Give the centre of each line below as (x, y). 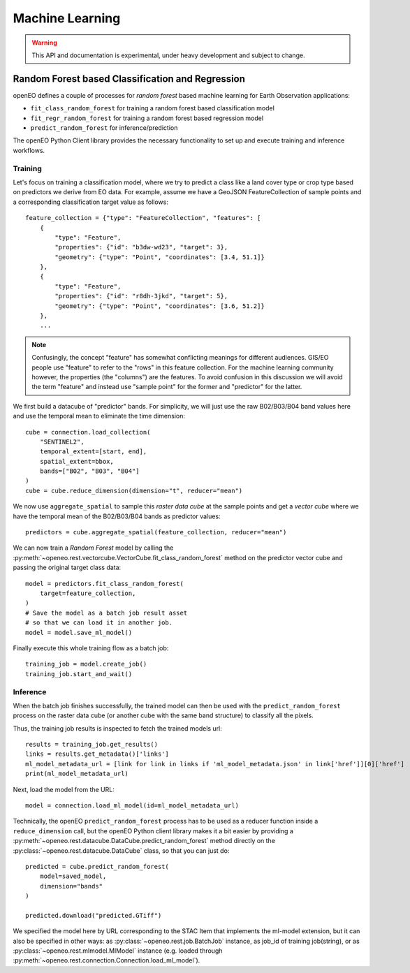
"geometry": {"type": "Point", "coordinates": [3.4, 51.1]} (160, 257)
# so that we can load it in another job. (99, 623)
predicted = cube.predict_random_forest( (97, 866)
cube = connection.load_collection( (88, 432)
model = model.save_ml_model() (79, 632)
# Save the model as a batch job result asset (107, 613)
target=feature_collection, (88, 593)
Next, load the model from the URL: (64, 789)
